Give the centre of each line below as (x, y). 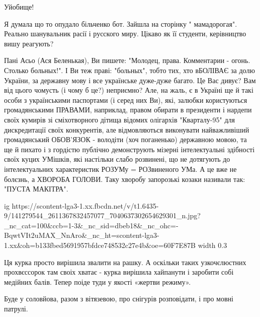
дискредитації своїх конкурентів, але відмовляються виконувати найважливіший (127, 129)
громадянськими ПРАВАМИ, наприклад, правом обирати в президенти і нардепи (128, 110)
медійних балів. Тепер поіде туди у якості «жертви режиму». (98, 281)
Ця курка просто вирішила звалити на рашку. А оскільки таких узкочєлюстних (125, 262)
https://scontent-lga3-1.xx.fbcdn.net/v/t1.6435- (85, 205)
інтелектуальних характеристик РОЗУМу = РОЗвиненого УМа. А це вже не (120, 169)
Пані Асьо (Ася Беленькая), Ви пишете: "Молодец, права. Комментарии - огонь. (127, 60)
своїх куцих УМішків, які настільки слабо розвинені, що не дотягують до (117, 159)
